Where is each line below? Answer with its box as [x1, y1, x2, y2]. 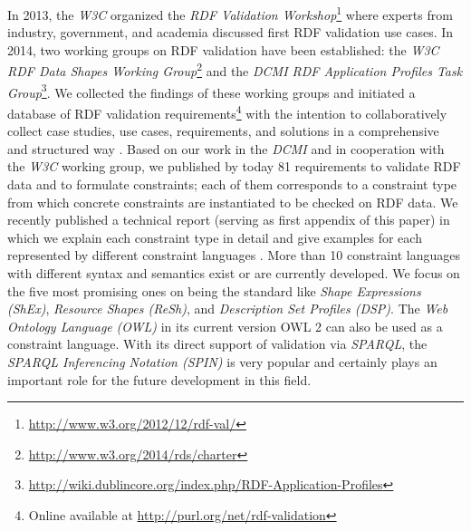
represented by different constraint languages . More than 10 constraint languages [7, 246, 460, 265]
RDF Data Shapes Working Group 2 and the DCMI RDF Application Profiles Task [7, 59, 463, 81]
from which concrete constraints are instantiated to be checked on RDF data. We [7, 192, 458, 211]
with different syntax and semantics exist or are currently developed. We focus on [7, 263, 460, 282]
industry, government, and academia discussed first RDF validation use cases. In [7, 23, 454, 42]
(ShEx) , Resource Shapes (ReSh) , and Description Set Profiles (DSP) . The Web [7, 299, 448, 318]
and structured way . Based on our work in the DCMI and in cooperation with [7, 139, 445, 158]
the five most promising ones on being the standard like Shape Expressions [7, 281, 421, 300]
